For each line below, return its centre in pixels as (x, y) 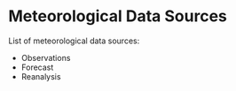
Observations (46, 57)
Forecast (37, 67)
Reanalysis (41, 76)
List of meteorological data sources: (74, 41)
